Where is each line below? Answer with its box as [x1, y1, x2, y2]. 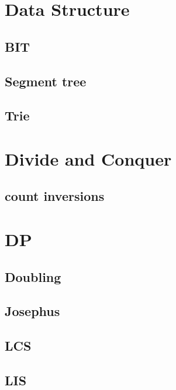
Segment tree [5, 72, 87, 90]
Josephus [5, 302, 60, 320]
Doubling [5, 267, 61, 285]
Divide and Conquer [5, 146, 172, 170]
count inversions [5, 187, 105, 205]
